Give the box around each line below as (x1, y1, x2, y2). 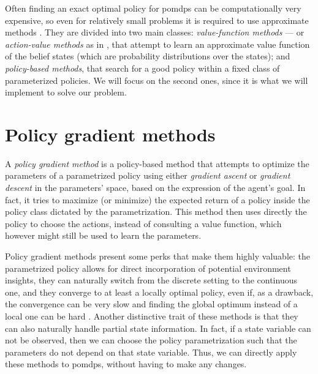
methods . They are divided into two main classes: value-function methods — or (5, 26, 305, 39)
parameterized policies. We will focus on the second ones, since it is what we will (5, 73, 308, 86)
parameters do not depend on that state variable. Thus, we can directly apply (5, 345, 297, 358)
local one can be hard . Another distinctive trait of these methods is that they (5, 310, 298, 322)
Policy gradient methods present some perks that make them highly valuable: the (5, 250, 310, 263)
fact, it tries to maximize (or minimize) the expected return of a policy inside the (5, 193, 310, 206)
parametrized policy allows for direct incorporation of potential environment (5, 261, 291, 274)
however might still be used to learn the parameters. (5, 229, 202, 242)
